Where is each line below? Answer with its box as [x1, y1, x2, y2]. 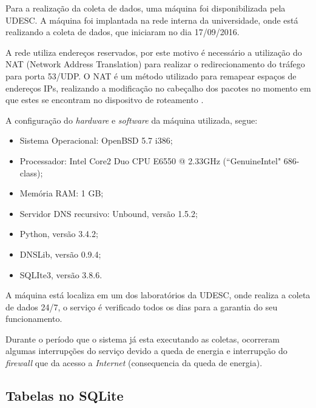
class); [19, 166, 43, 179]
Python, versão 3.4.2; [19, 227, 98, 240]
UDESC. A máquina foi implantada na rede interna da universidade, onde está [5, 13, 298, 26]
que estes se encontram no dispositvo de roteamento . [5, 93, 204, 106]
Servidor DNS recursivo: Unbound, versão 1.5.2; [19, 207, 198, 219]
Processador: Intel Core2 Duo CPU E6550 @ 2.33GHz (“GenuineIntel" [19, 154, 281, 167]
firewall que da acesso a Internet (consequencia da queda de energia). [5, 356, 263, 369]
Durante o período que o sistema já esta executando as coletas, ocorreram [5, 332, 280, 345]
